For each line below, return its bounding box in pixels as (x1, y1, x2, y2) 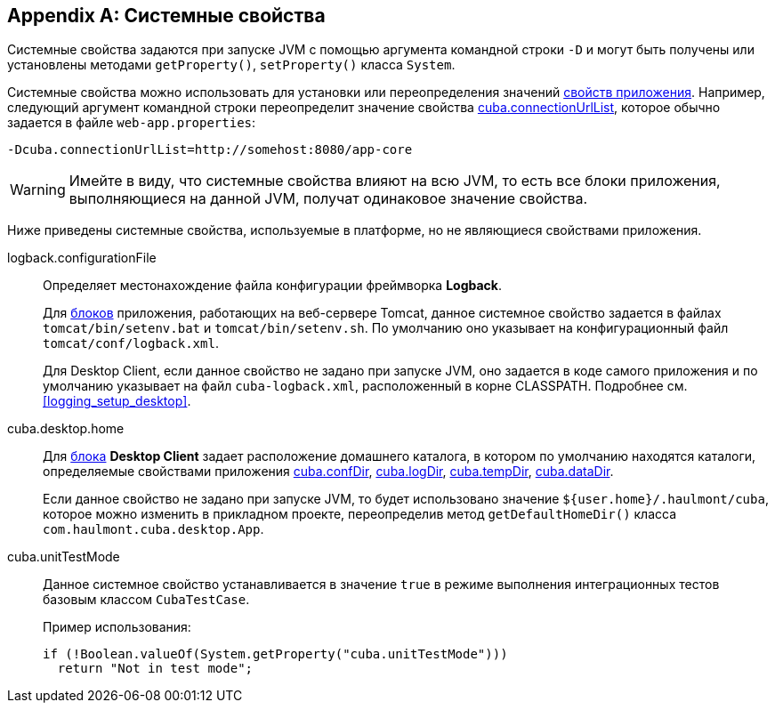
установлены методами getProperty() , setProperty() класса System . (7, 57, 456, 73)
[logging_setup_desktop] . (43, 393, 191, 409)
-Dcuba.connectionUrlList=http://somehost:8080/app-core (7, 142, 413, 157)
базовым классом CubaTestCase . (43, 592, 250, 608)
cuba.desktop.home (7, 421, 125, 437)
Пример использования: (43, 619, 191, 635)
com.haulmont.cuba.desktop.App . (43, 521, 264, 537)
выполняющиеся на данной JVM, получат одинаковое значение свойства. (69, 190, 588, 208)
